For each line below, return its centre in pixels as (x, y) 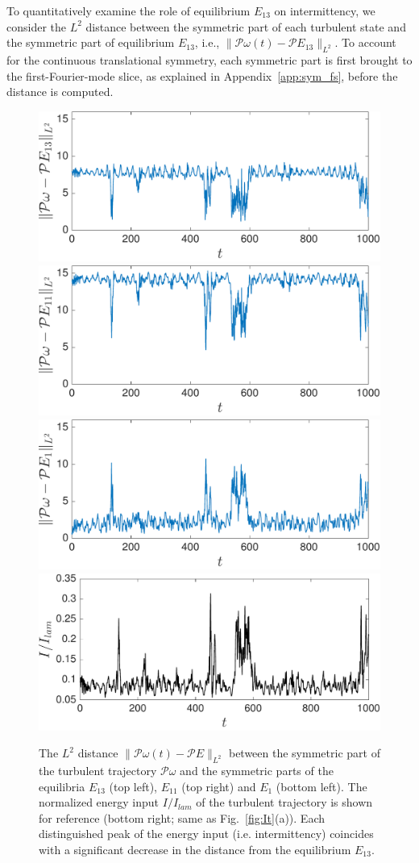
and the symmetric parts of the (257, 770)
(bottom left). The (322, 786)
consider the (37, 26)
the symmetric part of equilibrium (91, 42)
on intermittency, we (325, 10)
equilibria (62, 786)
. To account (365, 42)
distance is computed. (60, 92)
